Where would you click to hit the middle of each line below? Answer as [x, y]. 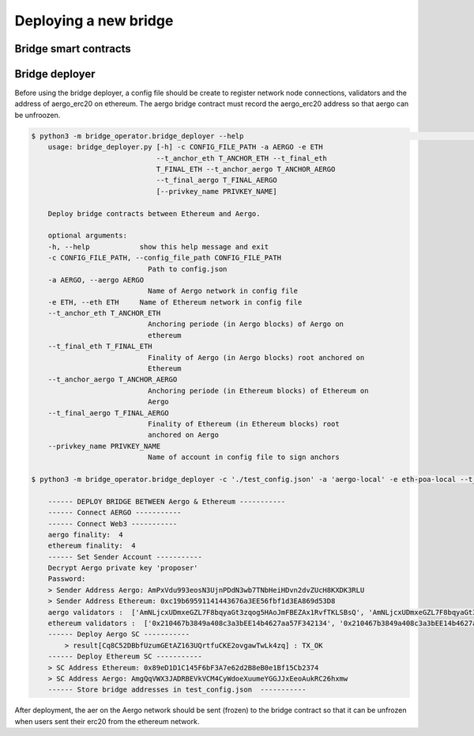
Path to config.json [187, 269]
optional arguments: [88, 236]
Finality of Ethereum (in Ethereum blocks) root [243, 424]
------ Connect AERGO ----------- [115, 513]
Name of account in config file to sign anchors [243, 457]
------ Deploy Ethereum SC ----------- [125, 656]
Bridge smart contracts [73, 49]
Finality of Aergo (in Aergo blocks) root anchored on [256, 357]
